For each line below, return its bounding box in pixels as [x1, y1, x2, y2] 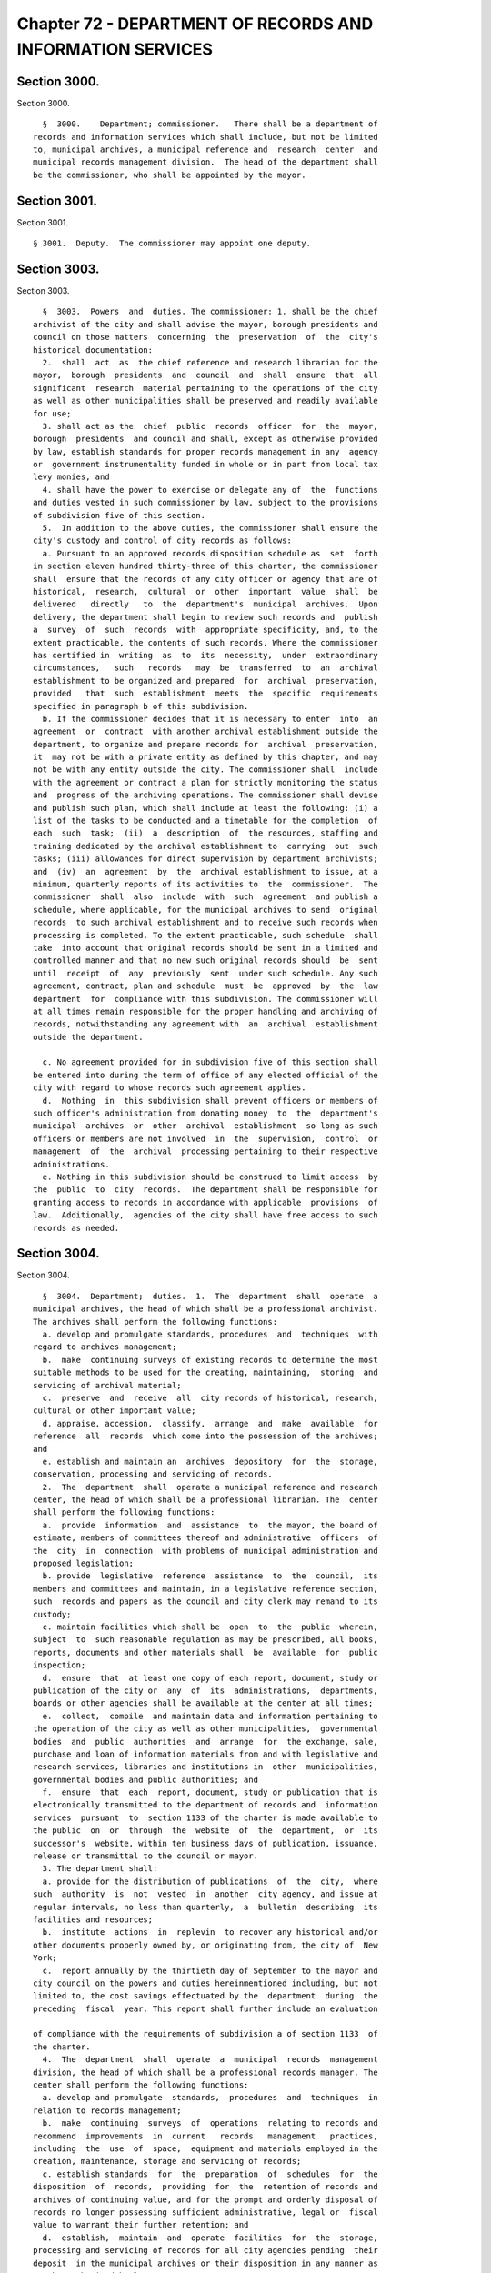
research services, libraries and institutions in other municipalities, [33, 1762, 378, 1772]
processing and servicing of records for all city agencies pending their [33, 2246, 378, 2256]
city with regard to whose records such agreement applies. [33, 1083, 306, 1093]
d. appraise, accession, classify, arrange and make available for [42, 1418, 378, 1428]
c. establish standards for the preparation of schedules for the [42, 2168, 378, 2179]
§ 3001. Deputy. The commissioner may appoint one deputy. [33, 238, 311, 249]
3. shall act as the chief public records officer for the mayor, [42, 421, 378, 431]
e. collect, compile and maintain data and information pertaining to [42, 1710, 378, 1721]
